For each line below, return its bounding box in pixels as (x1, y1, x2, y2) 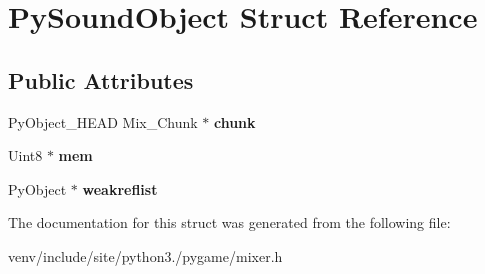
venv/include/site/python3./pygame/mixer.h (8, 245, 283, 266)
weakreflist (82, 178, 158, 199)
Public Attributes (8, 64, 194, 95)
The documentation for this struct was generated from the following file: (8, 212, 451, 233)
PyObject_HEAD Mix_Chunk (8, 111, 198, 132)
